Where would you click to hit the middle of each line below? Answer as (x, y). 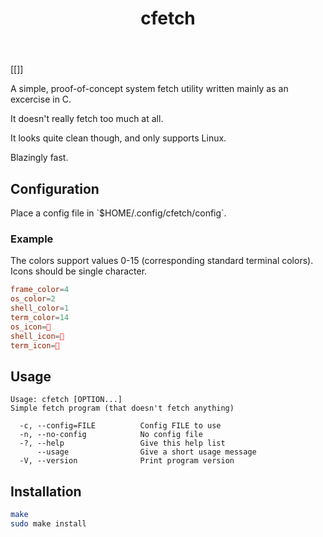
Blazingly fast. (39, 158)
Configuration (55, 188)
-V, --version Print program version (127, 461)
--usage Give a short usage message (146, 452)
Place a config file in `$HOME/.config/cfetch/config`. (118, 213)
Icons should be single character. (79, 271)
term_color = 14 (40, 317)
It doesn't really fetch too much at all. (87, 119)
